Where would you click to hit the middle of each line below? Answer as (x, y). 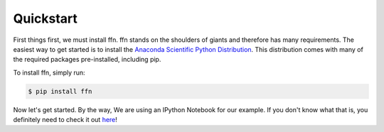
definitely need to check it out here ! (65, 120)
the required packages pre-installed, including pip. (87, 60)
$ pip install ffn (60, 91)
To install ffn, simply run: (49, 72)
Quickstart (46, 18)
